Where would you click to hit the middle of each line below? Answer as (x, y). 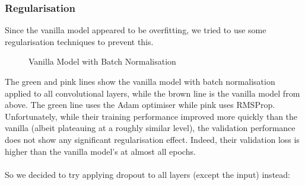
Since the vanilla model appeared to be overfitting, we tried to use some (136, 30)
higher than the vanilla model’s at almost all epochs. (100, 151)
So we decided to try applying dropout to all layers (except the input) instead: (147, 174)
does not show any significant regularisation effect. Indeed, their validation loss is (152, 139)
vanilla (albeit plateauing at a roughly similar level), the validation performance (150, 128)
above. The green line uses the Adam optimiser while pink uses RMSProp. (140, 105)
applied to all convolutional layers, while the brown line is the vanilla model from (152, 93)
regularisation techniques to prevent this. (79, 41)
